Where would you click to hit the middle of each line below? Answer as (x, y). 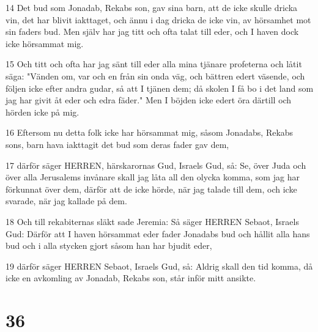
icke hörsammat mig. (45, 43)
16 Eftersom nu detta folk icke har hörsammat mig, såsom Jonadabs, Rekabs (150, 132)
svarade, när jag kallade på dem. (66, 201)
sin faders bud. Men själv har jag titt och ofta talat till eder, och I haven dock (152, 31)
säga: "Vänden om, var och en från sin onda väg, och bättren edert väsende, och (155, 76)
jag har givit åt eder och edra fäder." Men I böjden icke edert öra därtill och (149, 100)
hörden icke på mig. (43, 112)
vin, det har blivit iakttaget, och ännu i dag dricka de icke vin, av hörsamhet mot (158, 19)
